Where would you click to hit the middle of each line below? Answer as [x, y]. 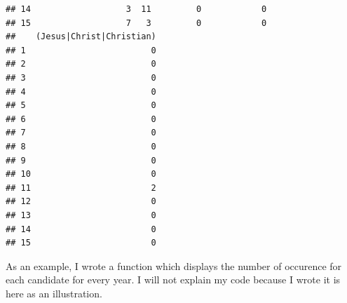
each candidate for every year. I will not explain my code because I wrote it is [173, 280]
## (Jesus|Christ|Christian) [81, 37]
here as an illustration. [54, 293]
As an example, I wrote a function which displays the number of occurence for [174, 265]
